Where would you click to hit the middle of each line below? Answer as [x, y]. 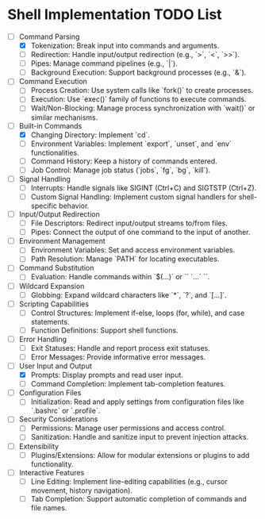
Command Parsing [49, 37]
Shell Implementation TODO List [115, 15]
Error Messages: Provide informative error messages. [118, 357]
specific [44, 206]
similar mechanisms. [64, 117]
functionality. [52, 464]
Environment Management [62, 241]
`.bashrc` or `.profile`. [65, 411]
